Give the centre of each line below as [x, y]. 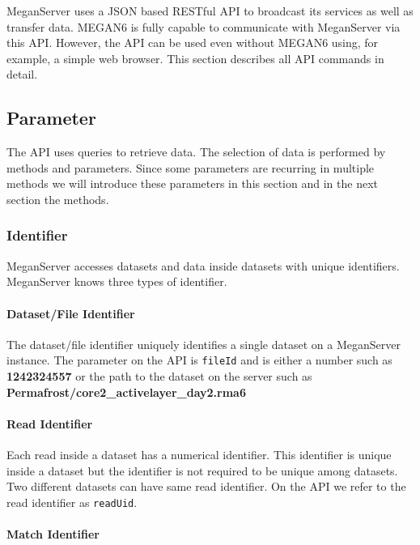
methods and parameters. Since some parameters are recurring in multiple [191, 167]
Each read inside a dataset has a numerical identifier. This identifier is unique [199, 454]
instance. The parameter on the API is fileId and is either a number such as [199, 360]
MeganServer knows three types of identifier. [117, 281]
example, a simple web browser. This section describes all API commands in [195, 58]
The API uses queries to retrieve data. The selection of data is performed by [196, 152]
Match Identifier [53, 534]
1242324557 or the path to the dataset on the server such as [159, 376]
